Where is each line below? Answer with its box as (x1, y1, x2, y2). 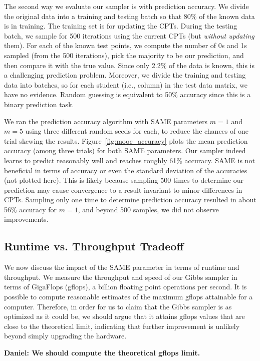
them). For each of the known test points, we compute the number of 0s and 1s (4, 40, 247, 51)
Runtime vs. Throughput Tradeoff (4, 238, 184, 254)
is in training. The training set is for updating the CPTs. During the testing (4, 21, 237, 31)
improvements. (4, 214, 49, 224)
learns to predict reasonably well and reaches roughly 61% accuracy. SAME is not (4, 155, 255, 165)
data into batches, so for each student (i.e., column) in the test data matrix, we (4, 79, 248, 90)
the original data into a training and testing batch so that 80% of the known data (4, 11, 255, 21)
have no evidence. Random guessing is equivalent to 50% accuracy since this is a (4, 89, 251, 100)
